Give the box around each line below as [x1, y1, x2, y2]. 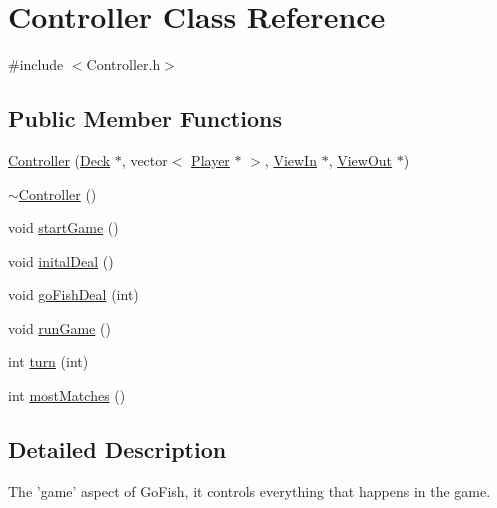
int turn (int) [8, 351, 89, 372]
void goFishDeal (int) [8, 284, 139, 305]
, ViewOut [328, 149, 393, 170]
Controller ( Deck [8, 149, 111, 170]
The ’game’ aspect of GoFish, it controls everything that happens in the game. [8, 480, 491, 501]
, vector [121, 149, 168, 170]
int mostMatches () [8, 385, 126, 406]
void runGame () [8, 317, 111, 338]
